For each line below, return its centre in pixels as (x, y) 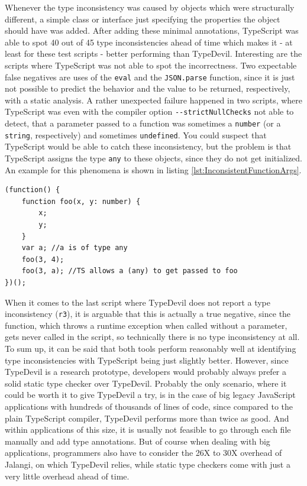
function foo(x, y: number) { (81, 201)
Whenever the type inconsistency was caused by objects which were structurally (150, 7)
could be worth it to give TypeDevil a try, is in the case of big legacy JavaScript (150, 395)
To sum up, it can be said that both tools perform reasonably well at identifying (151, 348)
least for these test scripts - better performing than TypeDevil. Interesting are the (153, 54)
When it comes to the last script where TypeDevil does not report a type (138, 302)
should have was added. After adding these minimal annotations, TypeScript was (152, 30)
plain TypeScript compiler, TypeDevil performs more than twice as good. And (147, 418)
